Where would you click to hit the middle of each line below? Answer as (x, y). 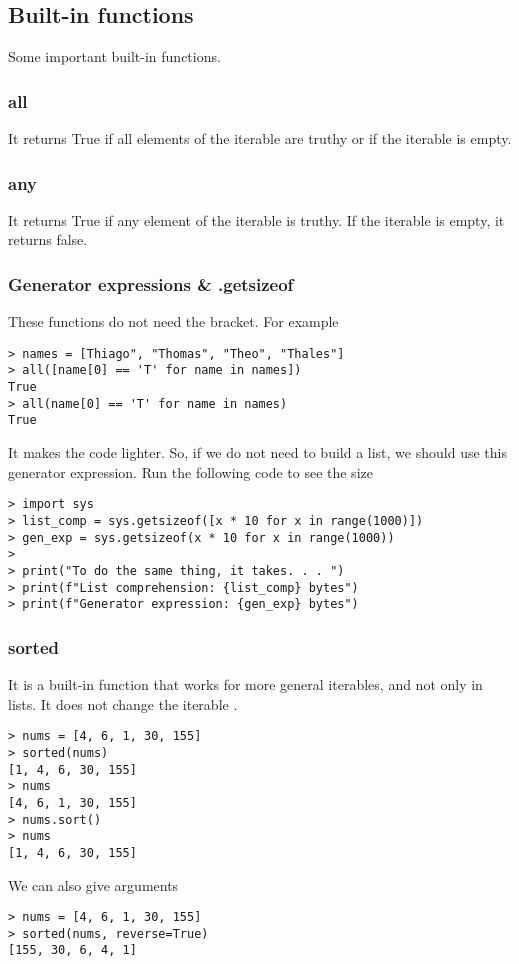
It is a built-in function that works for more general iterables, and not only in (245, 684)
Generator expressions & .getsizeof (151, 283)
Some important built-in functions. (114, 56)
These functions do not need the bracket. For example (173, 321)
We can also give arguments (93, 884)
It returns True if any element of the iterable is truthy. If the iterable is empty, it (256, 219)
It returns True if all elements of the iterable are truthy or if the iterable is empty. (260, 138)
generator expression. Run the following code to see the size (190, 471)
